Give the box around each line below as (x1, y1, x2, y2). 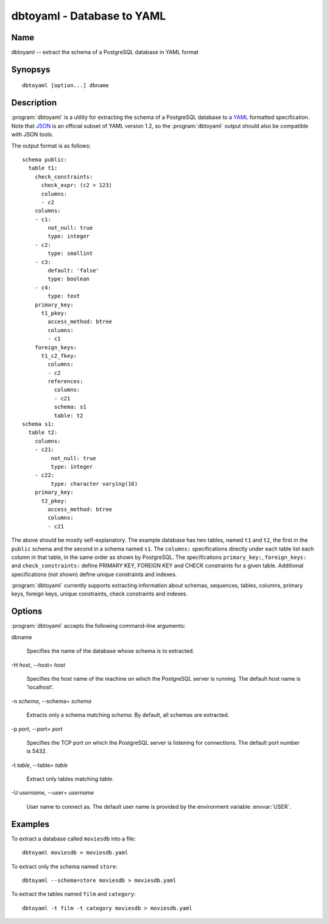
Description (11, 98, 57, 108)
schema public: (22, 156, 68, 163)
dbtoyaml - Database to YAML (11, 9, 166, 23)
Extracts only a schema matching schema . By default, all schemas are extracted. (26, 711, 230, 719)
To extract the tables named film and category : (11, 890, 136, 898)
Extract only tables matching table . (26, 775, 114, 783)
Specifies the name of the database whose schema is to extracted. (26, 647, 194, 655)
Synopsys (11, 64, 51, 74)
